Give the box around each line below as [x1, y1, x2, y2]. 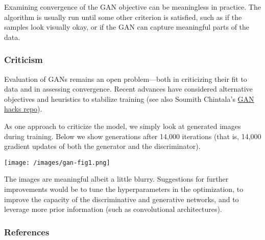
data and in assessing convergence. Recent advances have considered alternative [4, 83, 253, 94]
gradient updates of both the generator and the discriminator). [4, 141, 201, 151]
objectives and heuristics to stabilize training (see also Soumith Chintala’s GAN [4, 93, 254, 104]
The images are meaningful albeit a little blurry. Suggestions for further [4, 173, 229, 184]
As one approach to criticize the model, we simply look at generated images [4, 120, 241, 131]
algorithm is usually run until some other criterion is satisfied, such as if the [4, 11, 242, 22]
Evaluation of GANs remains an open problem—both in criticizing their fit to [4, 73, 247, 84]
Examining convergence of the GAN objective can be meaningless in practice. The [4, 2, 261, 12]
